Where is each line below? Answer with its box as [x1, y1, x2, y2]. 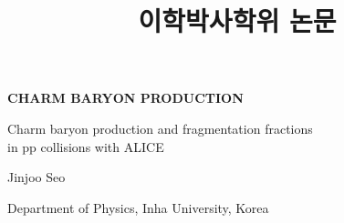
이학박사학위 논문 [138, 2, 337, 39]
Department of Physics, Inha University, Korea [7, 198, 269, 217]
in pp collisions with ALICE [7, 137, 164, 156]
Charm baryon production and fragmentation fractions [7, 118, 313, 137]
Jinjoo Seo [7, 167, 66, 187]
